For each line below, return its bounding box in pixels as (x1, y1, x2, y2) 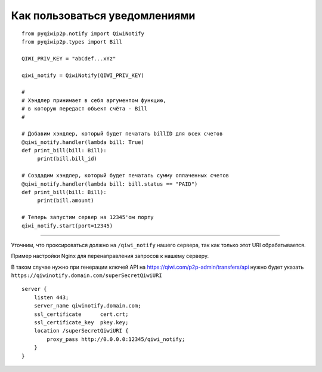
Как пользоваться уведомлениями (11, 9, 196, 22)
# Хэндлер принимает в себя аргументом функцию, (21, 97, 166, 104)
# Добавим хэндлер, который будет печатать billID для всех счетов (21, 130, 223, 137)
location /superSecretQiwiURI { (33, 327, 129, 334)
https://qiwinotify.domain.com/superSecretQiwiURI (11, 272, 162, 279)
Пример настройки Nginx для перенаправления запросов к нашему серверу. (11, 253, 209, 260)
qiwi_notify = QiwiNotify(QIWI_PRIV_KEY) (21, 72, 144, 79)
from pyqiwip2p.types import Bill (21, 38, 122, 45)
